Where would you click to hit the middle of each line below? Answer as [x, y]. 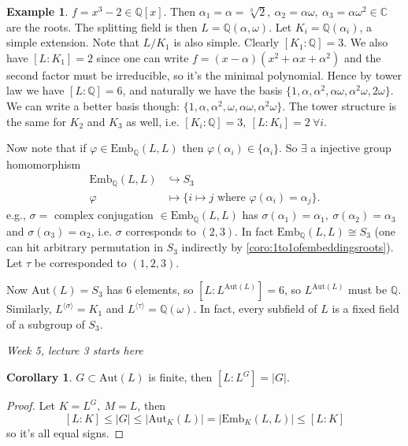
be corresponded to [80, 262]
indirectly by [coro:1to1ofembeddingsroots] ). [287, 247]
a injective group [351, 148]
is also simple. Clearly [226, 42]
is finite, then [180, 377]
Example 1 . [37, 11]
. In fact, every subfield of [255, 308]
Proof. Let [31, 405]
